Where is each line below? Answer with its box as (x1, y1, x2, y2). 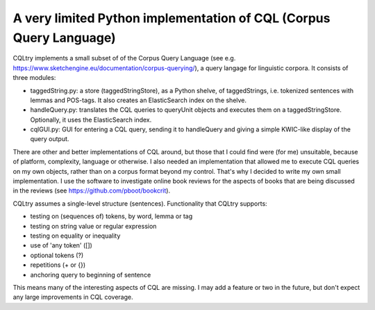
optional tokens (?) (30, 251, 84, 259)
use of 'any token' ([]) (30, 241, 93, 250)
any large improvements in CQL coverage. (12, 293, 133, 302)
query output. (30, 135, 69, 143)
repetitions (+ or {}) (30, 261, 86, 269)
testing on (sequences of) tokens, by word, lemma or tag (30, 212, 193, 220)
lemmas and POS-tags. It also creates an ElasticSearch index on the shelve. (30, 96, 247, 104)
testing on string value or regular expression (30, 222, 157, 230)
